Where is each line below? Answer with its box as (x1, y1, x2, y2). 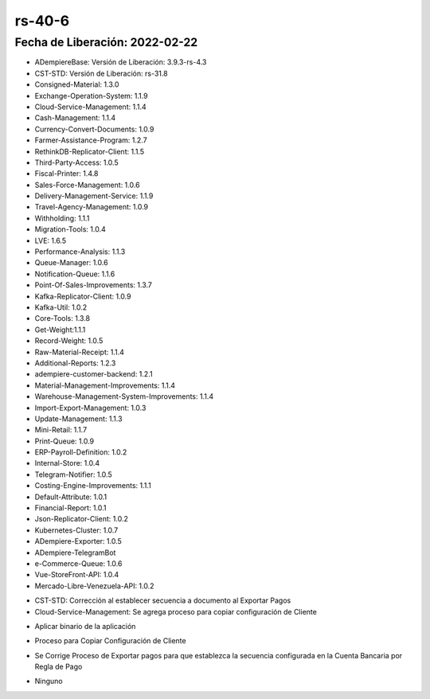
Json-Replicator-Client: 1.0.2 (34, 514, 129, 524)
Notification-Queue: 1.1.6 (34, 269, 115, 279)
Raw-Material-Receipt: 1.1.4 (34, 347, 125, 357)
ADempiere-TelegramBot (34, 548, 116, 557)
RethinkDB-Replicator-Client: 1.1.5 (34, 146, 145, 156)
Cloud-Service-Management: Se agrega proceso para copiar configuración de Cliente (34, 607, 318, 616)
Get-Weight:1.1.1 (34, 325, 86, 334)
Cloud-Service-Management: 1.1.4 (34, 102, 147, 111)
